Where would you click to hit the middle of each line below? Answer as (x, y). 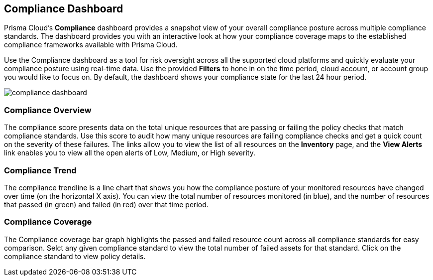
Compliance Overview (48, 110)
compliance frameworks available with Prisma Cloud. (91, 45)
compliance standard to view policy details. (75, 256)
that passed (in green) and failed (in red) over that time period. (106, 204)
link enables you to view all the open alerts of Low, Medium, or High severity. (130, 153)
